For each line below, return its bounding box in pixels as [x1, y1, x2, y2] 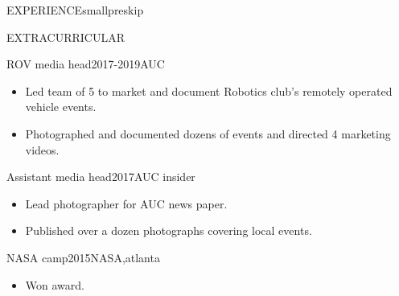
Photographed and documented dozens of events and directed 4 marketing [25, 125, 391, 142]
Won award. [25, 276, 84, 293]
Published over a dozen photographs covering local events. [25, 222, 312, 239]
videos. [25, 141, 60, 158]
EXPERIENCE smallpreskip [6, 2, 144, 18]
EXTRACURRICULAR [6, 28, 125, 45]
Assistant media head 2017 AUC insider [6, 168, 195, 185]
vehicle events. [25, 98, 97, 115]
